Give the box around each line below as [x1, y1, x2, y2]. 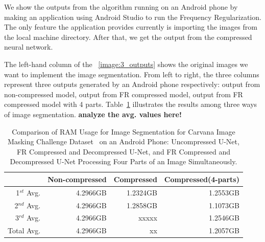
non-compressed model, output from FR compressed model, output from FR [4, 89, 243, 99]
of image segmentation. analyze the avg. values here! [4, 108, 182, 119]
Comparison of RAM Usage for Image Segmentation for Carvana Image [12, 126, 235, 137]
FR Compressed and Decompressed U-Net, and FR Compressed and [16, 146, 230, 157]
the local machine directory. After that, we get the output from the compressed [4, 31, 252, 42]
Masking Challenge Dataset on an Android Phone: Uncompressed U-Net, [8, 136, 239, 147]
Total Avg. [8, 225, 41, 236]
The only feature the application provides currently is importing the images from [4, 21, 257, 32]
